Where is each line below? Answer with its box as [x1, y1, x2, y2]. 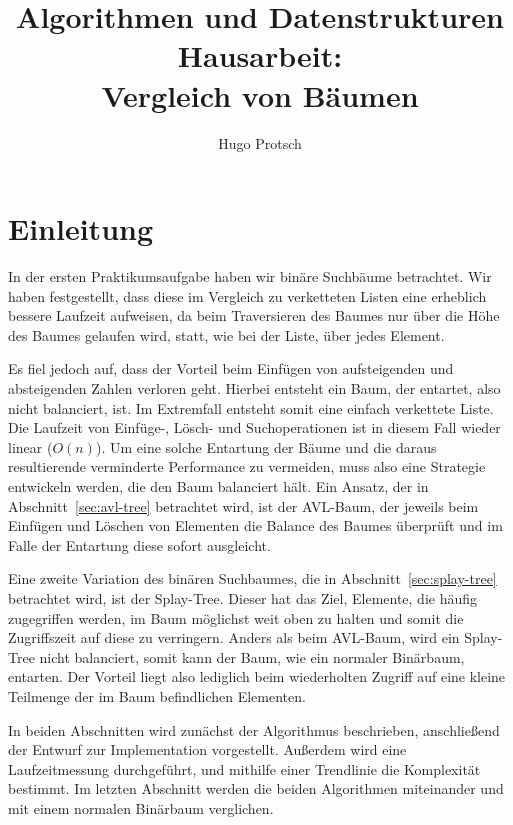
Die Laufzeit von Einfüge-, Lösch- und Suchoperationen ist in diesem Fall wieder [8, 417, 501, 438]
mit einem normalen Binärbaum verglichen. [8, 797, 274, 818]
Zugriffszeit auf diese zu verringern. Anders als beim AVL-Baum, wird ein [8, 627, 460, 648]
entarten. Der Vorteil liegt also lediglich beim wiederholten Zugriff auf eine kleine [8, 666, 506, 687]
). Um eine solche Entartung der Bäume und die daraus [95, 436, 437, 457]
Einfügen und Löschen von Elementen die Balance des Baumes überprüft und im [8, 515, 503, 536]
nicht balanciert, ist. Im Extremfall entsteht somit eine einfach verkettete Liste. [8, 397, 494, 418]
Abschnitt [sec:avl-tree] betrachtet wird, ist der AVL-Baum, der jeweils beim [8, 495, 479, 516]
